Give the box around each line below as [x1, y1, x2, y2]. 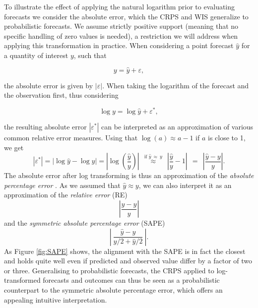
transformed [4, 275, 41, 285]
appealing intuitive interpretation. [4, 294, 107, 305]
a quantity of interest [4, 50, 68, 60]
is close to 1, [208, 132, 246, 143]
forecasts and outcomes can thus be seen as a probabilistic [43, 275, 220, 285]
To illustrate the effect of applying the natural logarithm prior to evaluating [4, 1, 235, 11]
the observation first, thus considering [4, 90, 119, 100]
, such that [73, 50, 107, 60]
